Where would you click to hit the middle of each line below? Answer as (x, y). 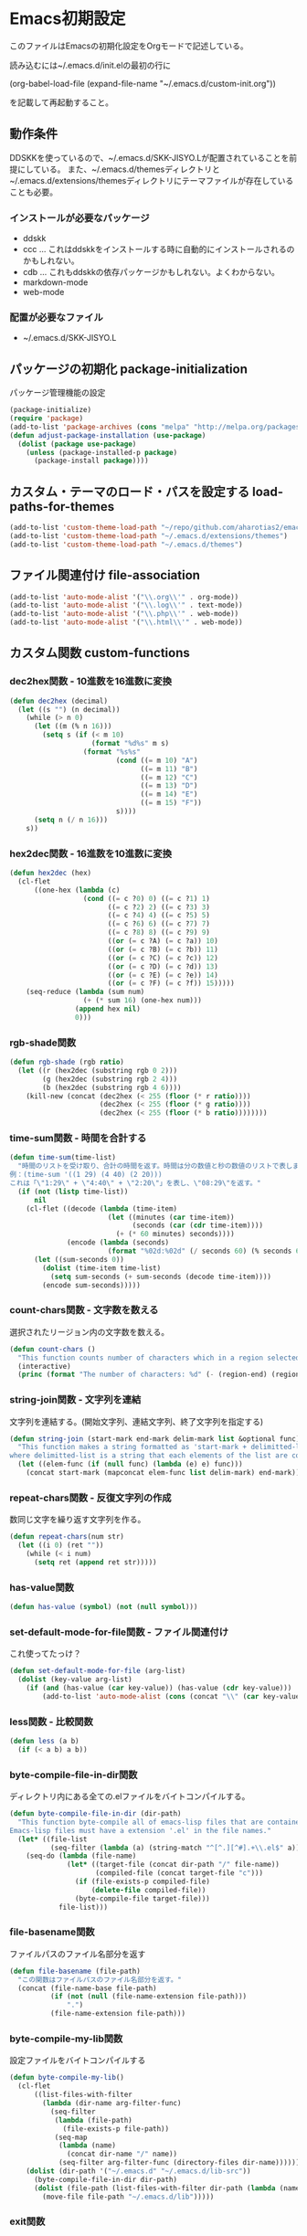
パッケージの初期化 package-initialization (129, 369)
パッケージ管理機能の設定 (58, 393)
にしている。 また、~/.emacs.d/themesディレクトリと (119, 169)
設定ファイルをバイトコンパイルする (78, 2061)
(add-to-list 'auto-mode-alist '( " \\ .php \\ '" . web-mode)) (124, 614)
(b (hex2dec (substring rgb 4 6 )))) (112, 1087)
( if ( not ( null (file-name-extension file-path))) (148, 1997)
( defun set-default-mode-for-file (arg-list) (97, 1671)
